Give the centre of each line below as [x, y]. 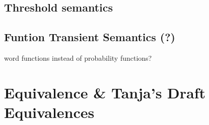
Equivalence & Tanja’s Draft [105, 92]
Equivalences [49, 112]
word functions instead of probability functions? [78, 57]
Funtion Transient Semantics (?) [90, 37]
